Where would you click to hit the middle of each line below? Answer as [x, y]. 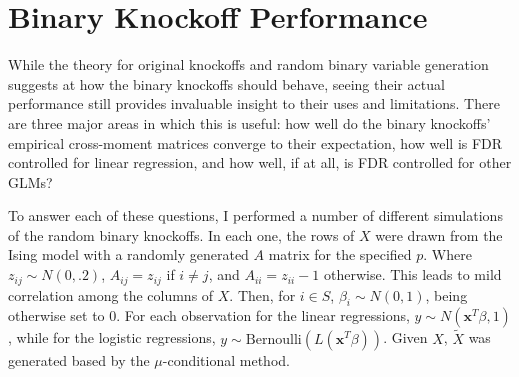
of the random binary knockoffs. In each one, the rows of [181, 234]
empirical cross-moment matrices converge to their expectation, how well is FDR [255, 142]
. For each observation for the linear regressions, [263, 315]
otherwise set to [56, 315]
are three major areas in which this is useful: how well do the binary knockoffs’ [249, 122]
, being [446, 294]
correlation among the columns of [111, 294]
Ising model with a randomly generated [128, 254]
